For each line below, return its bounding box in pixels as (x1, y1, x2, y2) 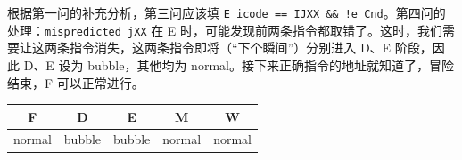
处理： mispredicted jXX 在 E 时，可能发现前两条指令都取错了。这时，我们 (7, 20, 443, 39)
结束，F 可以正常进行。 (7, 73, 144, 92)
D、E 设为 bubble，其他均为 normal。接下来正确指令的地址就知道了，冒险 (23, 55, 454, 74)
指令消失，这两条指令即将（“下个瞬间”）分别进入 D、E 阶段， (69, 38, 433, 57)
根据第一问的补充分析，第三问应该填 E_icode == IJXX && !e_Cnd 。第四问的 (7, 4, 446, 21)
